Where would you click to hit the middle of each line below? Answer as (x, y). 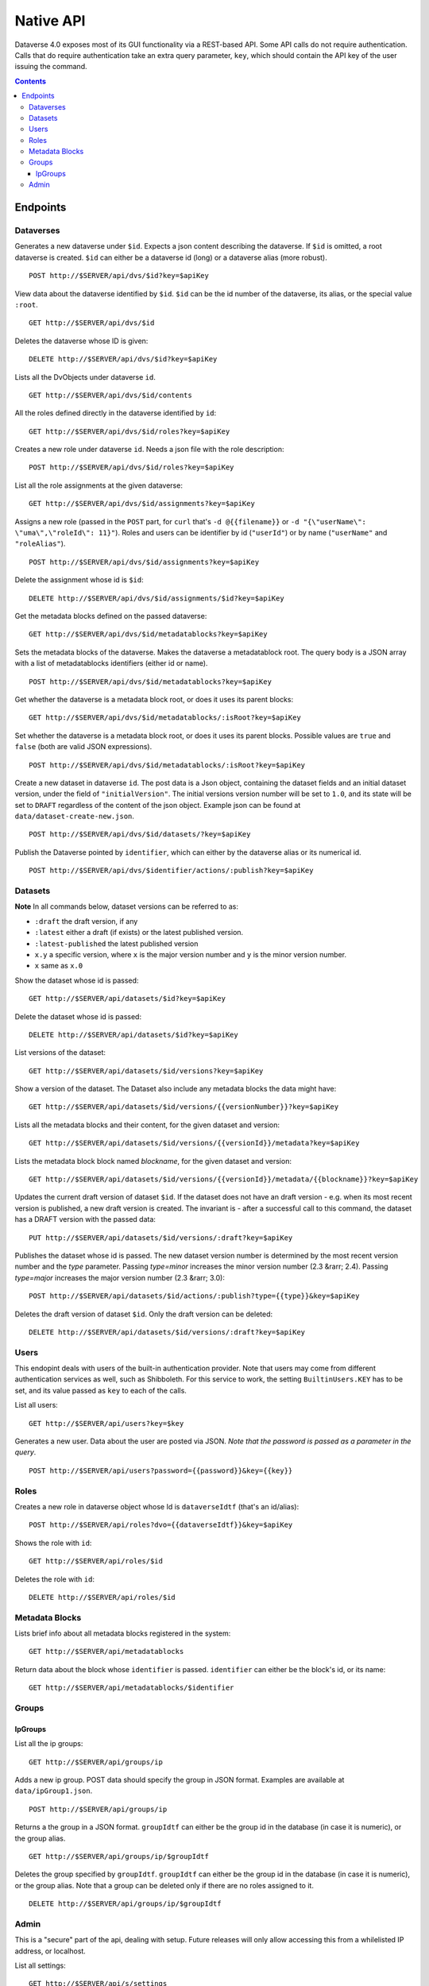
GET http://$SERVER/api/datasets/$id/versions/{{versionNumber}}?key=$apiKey (184, 1107)
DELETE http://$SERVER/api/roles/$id (102, 1597)
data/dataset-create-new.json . (75, 816)
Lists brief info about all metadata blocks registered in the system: (123, 1633)
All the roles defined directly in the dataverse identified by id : (116, 413)
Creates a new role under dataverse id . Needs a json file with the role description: (149, 450)
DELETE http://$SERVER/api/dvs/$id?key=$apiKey (123, 359)
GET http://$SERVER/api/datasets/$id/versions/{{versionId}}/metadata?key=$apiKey (194, 1143)
